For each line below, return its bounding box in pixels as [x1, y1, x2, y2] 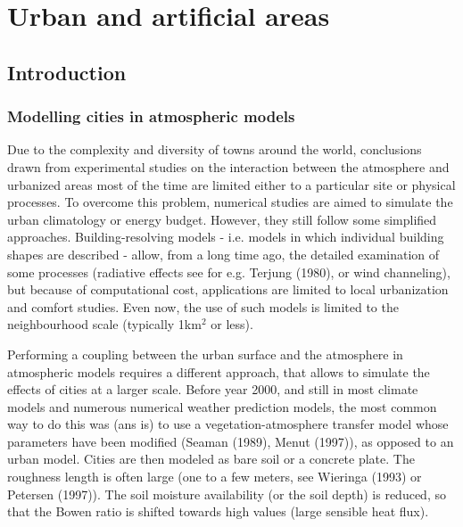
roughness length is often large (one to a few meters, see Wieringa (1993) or [7, 467, 422, 486]
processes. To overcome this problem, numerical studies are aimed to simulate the [7, 193, 453, 211]
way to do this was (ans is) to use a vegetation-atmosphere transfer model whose [7, 415, 449, 433]
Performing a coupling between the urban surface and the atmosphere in [7, 344, 403, 363]
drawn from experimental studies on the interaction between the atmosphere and [7, 157, 450, 176]
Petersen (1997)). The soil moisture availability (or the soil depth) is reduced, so [7, 484, 446, 503]
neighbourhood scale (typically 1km [7, 315, 202, 333]
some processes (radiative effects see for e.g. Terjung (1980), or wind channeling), [7, 262, 451, 281]
